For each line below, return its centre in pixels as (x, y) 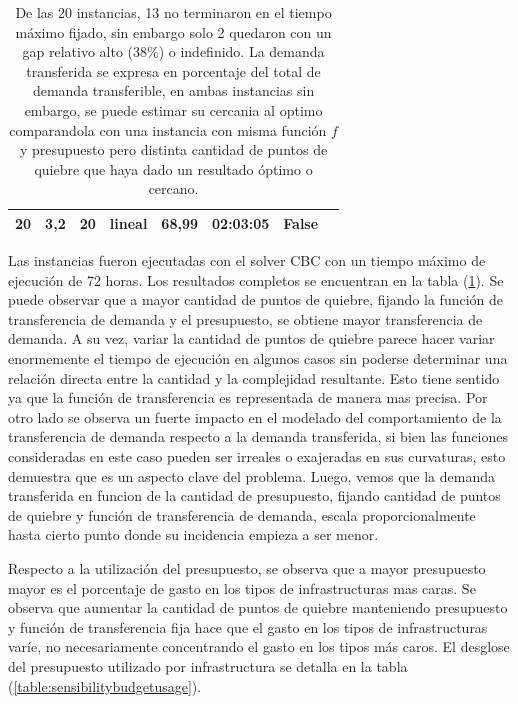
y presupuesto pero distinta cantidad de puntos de (173, 149)
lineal (128, 222)
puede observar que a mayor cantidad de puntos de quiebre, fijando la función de (256, 299)
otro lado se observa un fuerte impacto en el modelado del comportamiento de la (255, 416)
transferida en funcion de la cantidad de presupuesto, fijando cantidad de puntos (254, 495)
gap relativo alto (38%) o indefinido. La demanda (173, 51)
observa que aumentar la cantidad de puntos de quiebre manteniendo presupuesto (258, 607)
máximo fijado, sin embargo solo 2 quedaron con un (173, 31)
